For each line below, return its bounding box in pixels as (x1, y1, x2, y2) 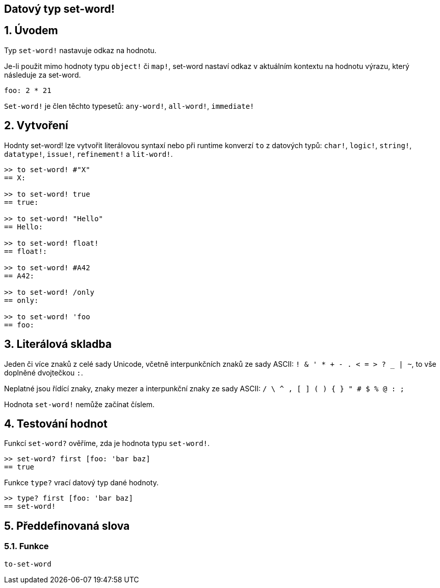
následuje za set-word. (4, 70, 81, 79)
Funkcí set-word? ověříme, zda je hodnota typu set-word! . (4, 439, 210, 448)
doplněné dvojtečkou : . (4, 368, 83, 377)
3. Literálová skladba (4, 338, 112, 351)
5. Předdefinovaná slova (4, 519, 130, 532)
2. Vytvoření (4, 119, 68, 132)
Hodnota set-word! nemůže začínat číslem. (4, 399, 155, 409)
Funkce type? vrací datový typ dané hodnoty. (4, 478, 159, 487)
